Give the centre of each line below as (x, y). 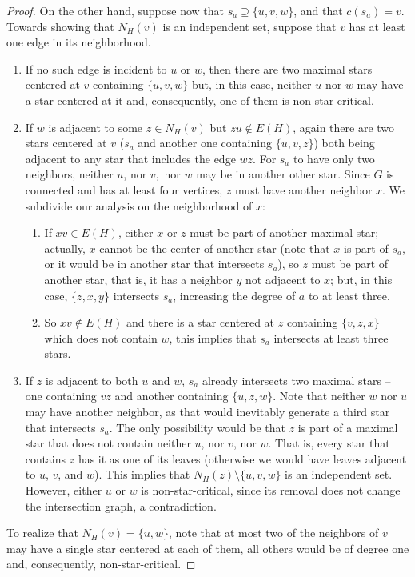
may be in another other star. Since (283, 174)
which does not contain (101, 337)
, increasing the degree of (234, 295)
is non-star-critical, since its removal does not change (271, 490)
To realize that (42, 533)
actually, (65, 248)
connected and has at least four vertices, (124, 189)
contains (46, 458)
